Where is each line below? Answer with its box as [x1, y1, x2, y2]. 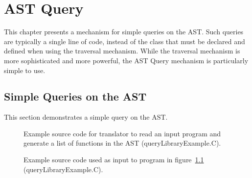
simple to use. [4, 65, 46, 75]
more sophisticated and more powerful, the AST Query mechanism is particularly [4, 55, 249, 65]
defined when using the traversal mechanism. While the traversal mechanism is [4, 46, 240, 56]
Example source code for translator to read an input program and [23, 128, 221, 138]
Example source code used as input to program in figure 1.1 [23, 154, 204, 165]
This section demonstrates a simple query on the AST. [4, 112, 168, 122]
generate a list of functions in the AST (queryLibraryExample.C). [23, 138, 221, 148]
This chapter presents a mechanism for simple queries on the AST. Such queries [4, 26, 244, 37]
